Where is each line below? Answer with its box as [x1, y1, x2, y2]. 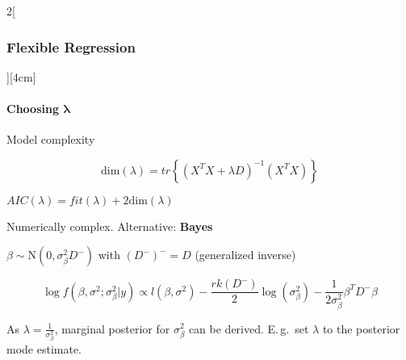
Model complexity [6, 131, 95, 148]
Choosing [6, 100, 59, 116]
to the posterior [322, 320, 400, 337]
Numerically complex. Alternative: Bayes [6, 217, 213, 234]
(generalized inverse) [195, 246, 296, 263]
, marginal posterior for [54, 320, 170, 337]
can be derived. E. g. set [188, 320, 309, 337]
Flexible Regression [6, 36, 136, 57]
